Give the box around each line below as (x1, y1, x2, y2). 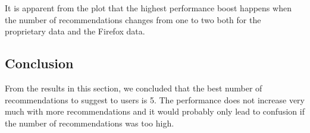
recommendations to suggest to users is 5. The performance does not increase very (5, 93, 305, 106)
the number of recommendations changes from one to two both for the (5, 13, 261, 26)
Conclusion (5, 54, 74, 72)
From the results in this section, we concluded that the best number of (5, 81, 262, 94)
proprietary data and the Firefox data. (5, 25, 145, 37)
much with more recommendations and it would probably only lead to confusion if (5, 105, 305, 118)
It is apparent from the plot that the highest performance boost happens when (5, 2, 292, 14)
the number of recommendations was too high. (5, 116, 174, 129)
